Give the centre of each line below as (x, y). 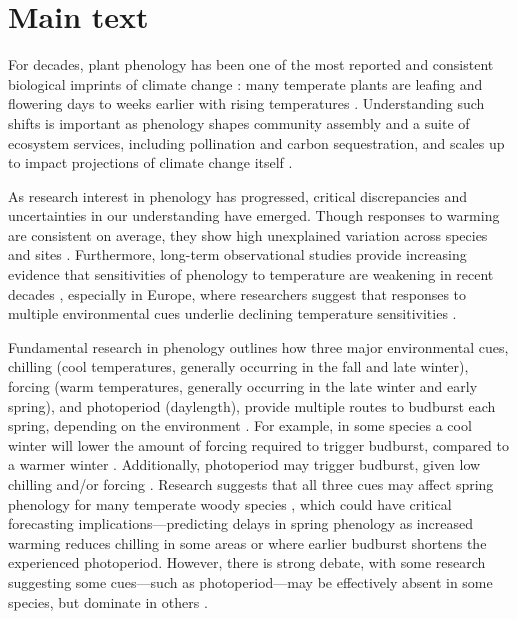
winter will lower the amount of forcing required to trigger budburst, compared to (258, 444)
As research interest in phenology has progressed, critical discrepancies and (237, 195)
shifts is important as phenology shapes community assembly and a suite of (239, 122)
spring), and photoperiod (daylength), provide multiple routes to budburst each (252, 405)
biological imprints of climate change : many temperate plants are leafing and (245, 83)
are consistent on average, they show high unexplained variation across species (248, 234)
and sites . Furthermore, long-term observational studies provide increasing (237, 254)
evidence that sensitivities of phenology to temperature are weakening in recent (251, 274)
